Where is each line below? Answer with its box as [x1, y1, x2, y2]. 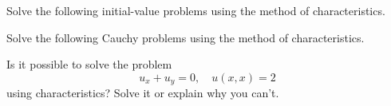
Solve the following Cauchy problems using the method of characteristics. [6, 29, 365, 45]
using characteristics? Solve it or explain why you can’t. [6, 84, 279, 101]
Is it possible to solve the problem [6, 56, 172, 73]
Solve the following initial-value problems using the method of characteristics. [6, 2, 385, 18]
